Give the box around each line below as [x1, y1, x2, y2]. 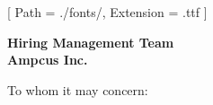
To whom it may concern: [7, 80, 148, 99]
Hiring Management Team [7, 32, 174, 51]
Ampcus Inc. [7, 50, 88, 69]
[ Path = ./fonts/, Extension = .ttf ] [7, 3, 208, 21]
